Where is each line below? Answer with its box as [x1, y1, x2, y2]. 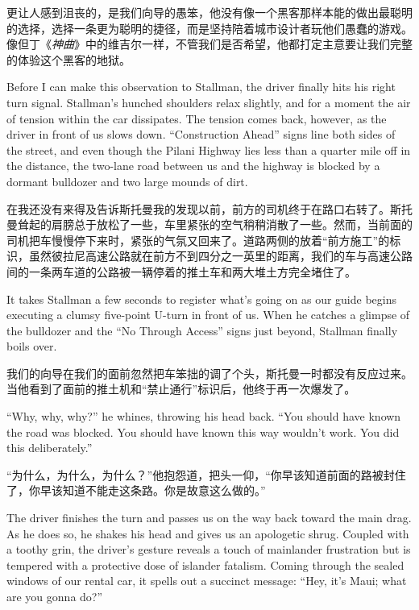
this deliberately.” [6, 439, 93, 456]
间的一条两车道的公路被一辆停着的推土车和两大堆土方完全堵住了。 [6, 263, 356, 280]
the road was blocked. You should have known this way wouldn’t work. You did [6, 423, 400, 440]
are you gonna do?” [6, 588, 103, 604]
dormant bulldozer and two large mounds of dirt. [6, 172, 248, 189]
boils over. [6, 338, 57, 355]
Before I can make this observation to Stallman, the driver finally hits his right [6, 78, 396, 95]
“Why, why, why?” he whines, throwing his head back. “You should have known [6, 408, 401, 425]
